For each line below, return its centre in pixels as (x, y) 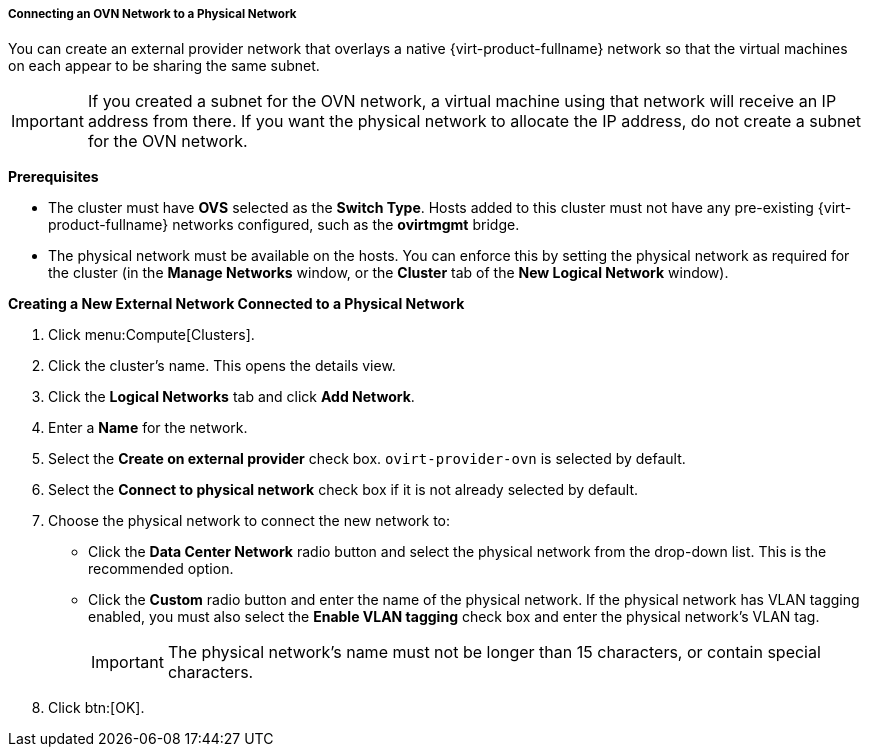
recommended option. (161, 569)
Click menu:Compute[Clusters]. (151, 335)
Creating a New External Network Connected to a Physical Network (236, 304)
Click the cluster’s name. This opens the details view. (222, 366)
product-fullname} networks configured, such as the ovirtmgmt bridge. (284, 225)
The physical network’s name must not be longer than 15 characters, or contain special (494, 652)
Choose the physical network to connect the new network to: (249, 521)
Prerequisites (53, 177)
